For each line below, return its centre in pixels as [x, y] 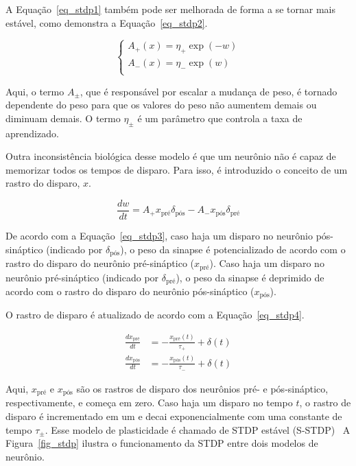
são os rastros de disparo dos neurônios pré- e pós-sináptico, [202, 388]
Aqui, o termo [35, 91]
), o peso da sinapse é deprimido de [250, 277]
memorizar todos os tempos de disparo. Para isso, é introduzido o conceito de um [177, 169]
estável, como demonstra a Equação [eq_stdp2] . [107, 22]
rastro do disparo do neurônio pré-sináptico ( [100, 263]
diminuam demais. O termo [63, 118]
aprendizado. [32, 133]
